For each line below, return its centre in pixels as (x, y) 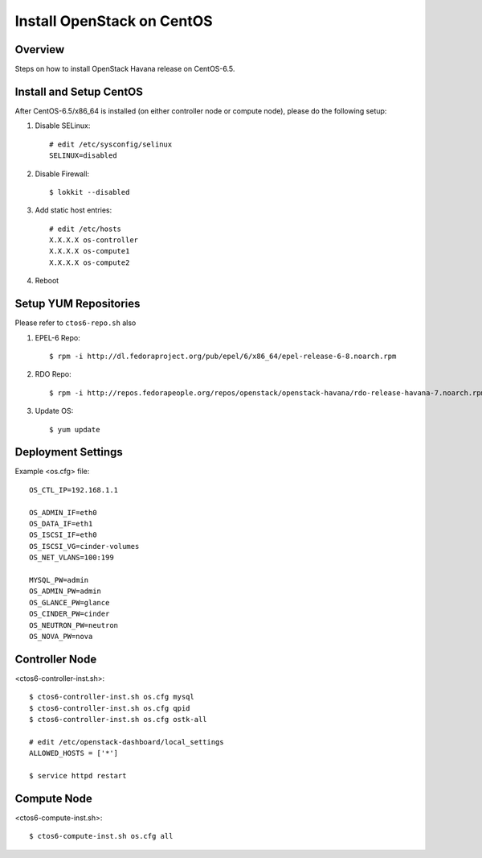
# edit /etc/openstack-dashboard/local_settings (127, 742)
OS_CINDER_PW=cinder (69, 614)
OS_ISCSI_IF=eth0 (63, 535)
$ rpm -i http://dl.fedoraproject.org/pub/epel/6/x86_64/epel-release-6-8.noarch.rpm (223, 356)
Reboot (47, 281)
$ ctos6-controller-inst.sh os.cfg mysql (112, 697)
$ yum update (75, 429)
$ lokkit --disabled (90, 192)
